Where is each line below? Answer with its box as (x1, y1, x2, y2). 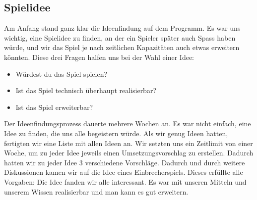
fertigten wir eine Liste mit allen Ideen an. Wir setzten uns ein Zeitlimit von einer (4, 138, 253, 148)
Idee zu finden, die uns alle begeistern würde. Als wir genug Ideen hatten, (4, 128, 228, 138)
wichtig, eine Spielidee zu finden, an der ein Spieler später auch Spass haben (4, 32, 236, 43)
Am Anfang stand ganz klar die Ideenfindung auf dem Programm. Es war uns (4, 23, 241, 33)
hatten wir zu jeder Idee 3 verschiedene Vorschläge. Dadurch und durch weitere (4, 157, 245, 167)
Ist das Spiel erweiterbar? (15, 101, 93, 112)
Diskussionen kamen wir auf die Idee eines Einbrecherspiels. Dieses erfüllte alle (4, 167, 243, 177)
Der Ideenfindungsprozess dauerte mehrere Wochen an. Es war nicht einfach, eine (4, 118, 251, 129)
